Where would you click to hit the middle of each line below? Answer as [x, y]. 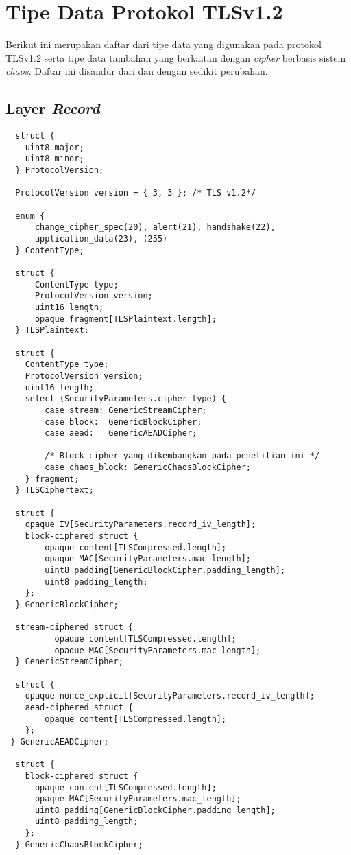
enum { [30, 216]
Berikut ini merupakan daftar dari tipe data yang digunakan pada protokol [164, 44]
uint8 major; [55, 147]
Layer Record [53, 108]
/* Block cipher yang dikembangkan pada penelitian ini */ [182, 456]
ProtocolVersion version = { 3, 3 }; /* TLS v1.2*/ [136, 193]
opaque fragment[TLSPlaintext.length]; [125, 319]
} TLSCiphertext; [55, 490]
